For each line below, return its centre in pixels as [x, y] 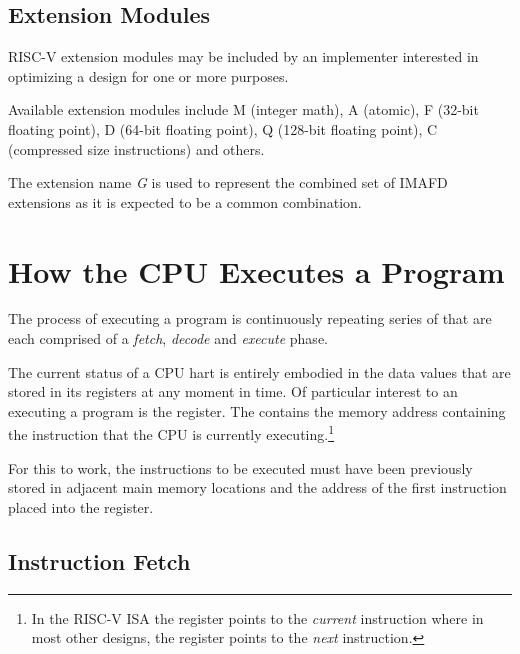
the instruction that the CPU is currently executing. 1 [171, 433]
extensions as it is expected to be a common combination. [185, 201]
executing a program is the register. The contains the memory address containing [257, 410]
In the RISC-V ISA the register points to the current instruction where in [257, 617]
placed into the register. [81, 506]
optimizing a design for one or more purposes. [148, 75]
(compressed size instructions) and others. [136, 148]
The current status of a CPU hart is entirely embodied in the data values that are [259, 371]
